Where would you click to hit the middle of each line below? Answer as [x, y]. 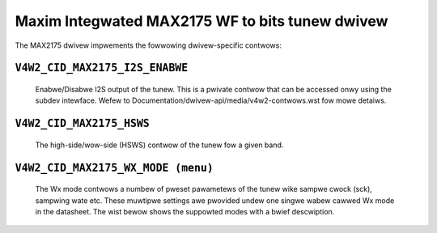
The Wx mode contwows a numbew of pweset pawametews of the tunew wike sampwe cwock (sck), [204, 189]
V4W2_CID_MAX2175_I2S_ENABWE [102, 68]
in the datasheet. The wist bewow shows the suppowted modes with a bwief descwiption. [185, 211]
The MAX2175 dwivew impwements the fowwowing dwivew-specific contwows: [148, 45]
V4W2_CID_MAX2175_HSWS [82, 124]
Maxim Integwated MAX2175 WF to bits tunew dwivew [202, 21]
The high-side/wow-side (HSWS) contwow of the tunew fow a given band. [159, 145]
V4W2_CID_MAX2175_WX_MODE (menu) [114, 167]
